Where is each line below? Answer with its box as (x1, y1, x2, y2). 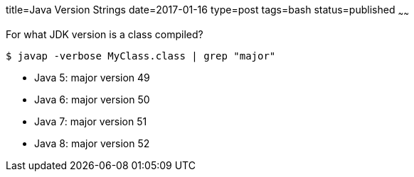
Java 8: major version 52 (34, 137, 150, 149)
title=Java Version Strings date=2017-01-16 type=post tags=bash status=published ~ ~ (6, 4, 409, 18)
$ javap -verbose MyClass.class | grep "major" (6, 50, 276, 62)
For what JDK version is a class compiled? (6, 28, 203, 40)
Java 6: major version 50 (34, 93, 150, 105)
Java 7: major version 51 (34, 115, 147, 127)
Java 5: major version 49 (34, 71, 150, 84)
